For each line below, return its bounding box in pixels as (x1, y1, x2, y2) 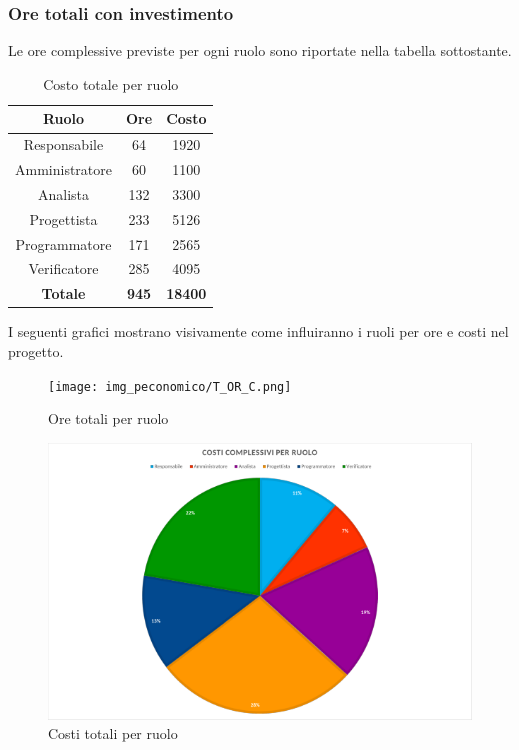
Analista (37, 183, 90, 204)
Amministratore (15, 159, 112, 180)
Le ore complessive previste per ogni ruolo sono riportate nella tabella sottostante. (8, 40, 512, 61)
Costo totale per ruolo (43, 73, 179, 94)
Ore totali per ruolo (48, 408, 169, 429)
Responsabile (23, 134, 104, 155)
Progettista (29, 208, 98, 229)
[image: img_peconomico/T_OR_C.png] (48, 379, 292, 394)
